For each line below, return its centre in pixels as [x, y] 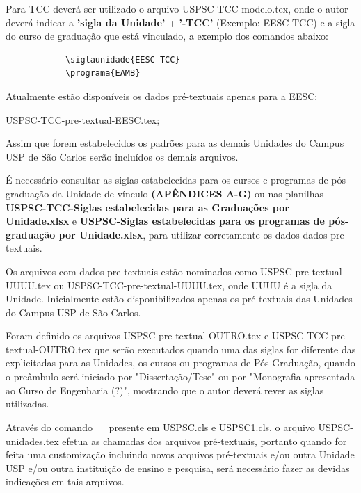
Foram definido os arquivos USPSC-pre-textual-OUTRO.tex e [137, 336]
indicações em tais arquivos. [65, 482]
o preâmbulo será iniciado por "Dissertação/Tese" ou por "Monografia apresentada [180, 377]
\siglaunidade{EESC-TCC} [122, 59]
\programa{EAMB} [103, 73]
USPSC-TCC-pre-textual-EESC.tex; [83, 119]
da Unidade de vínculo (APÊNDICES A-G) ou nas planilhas [187, 193]
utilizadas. [27, 404]
